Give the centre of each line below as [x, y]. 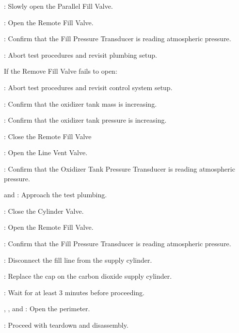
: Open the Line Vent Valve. [46, 152]
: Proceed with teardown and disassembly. [66, 325]
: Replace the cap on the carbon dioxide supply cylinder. [88, 276]
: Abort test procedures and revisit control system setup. [88, 87]
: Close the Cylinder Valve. [44, 211]
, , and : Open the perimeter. [47, 309]
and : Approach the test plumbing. [56, 195]
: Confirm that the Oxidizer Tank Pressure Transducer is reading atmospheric [119, 168]
